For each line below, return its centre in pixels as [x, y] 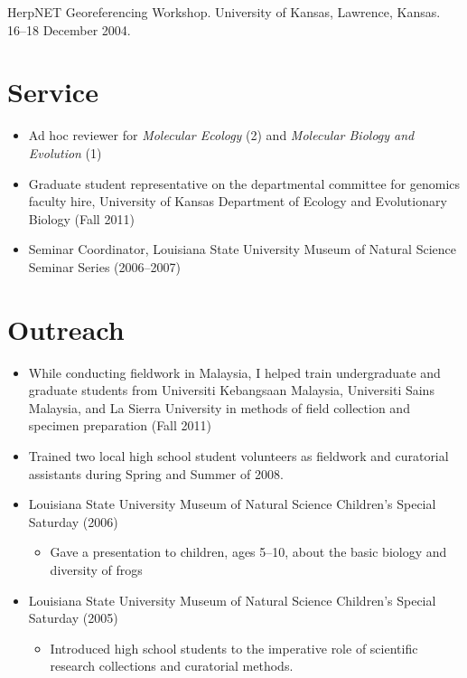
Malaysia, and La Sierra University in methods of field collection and [219, 407]
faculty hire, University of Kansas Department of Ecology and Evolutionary [238, 201]
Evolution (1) [65, 152]
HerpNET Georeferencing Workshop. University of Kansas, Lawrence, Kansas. [224, 12]
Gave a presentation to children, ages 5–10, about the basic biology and [248, 552]
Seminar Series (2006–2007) [104, 266]
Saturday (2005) [73, 618]
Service [53, 92]
